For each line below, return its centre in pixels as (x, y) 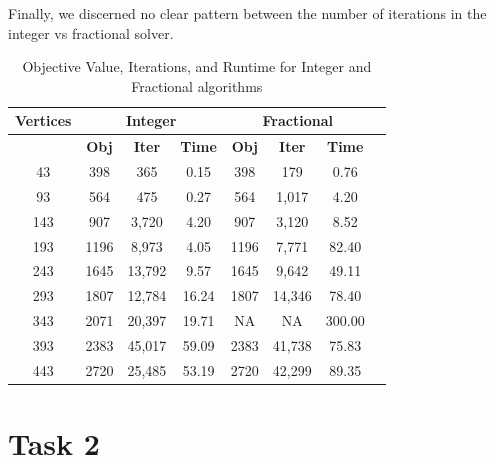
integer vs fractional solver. (91, 32)
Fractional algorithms (197, 85)
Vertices (43, 120)
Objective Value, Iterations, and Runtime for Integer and (197, 66)
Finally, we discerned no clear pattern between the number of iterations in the (247, 13)
